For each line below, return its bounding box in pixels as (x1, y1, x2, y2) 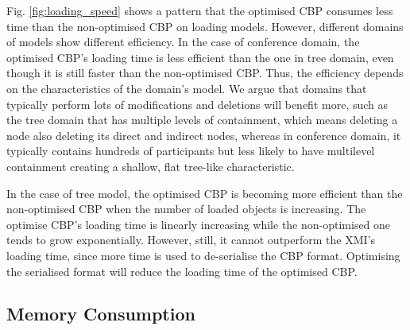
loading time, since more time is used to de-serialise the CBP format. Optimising (6, 247, 400, 263)
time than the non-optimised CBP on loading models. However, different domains (6, 17, 404, 34)
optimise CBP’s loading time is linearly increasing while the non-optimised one (6, 215, 391, 232)
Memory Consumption (6, 301, 195, 326)
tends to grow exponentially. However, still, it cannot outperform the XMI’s (6, 231, 375, 248)
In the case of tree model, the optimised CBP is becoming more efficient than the (6, 184, 403, 201)
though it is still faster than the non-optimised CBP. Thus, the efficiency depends (6, 64, 404, 81)
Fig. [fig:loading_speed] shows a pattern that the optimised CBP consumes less (6, 2, 393, 18)
